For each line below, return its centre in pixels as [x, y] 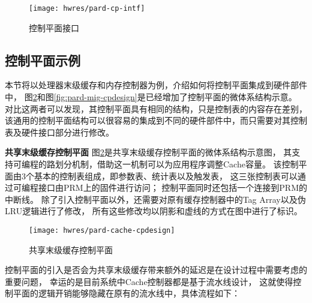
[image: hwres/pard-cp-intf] [87, 8]
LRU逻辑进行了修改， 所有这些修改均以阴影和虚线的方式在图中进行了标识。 [154, 211]
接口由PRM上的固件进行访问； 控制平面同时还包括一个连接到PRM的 [173, 187]
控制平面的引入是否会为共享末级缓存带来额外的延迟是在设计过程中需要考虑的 [156, 270]
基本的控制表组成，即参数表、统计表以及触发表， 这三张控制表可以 [166, 175]
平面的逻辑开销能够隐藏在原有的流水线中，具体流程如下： [126, 293]
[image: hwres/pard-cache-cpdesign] [102, 230]
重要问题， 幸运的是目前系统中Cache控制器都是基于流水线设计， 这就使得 [149, 281]
